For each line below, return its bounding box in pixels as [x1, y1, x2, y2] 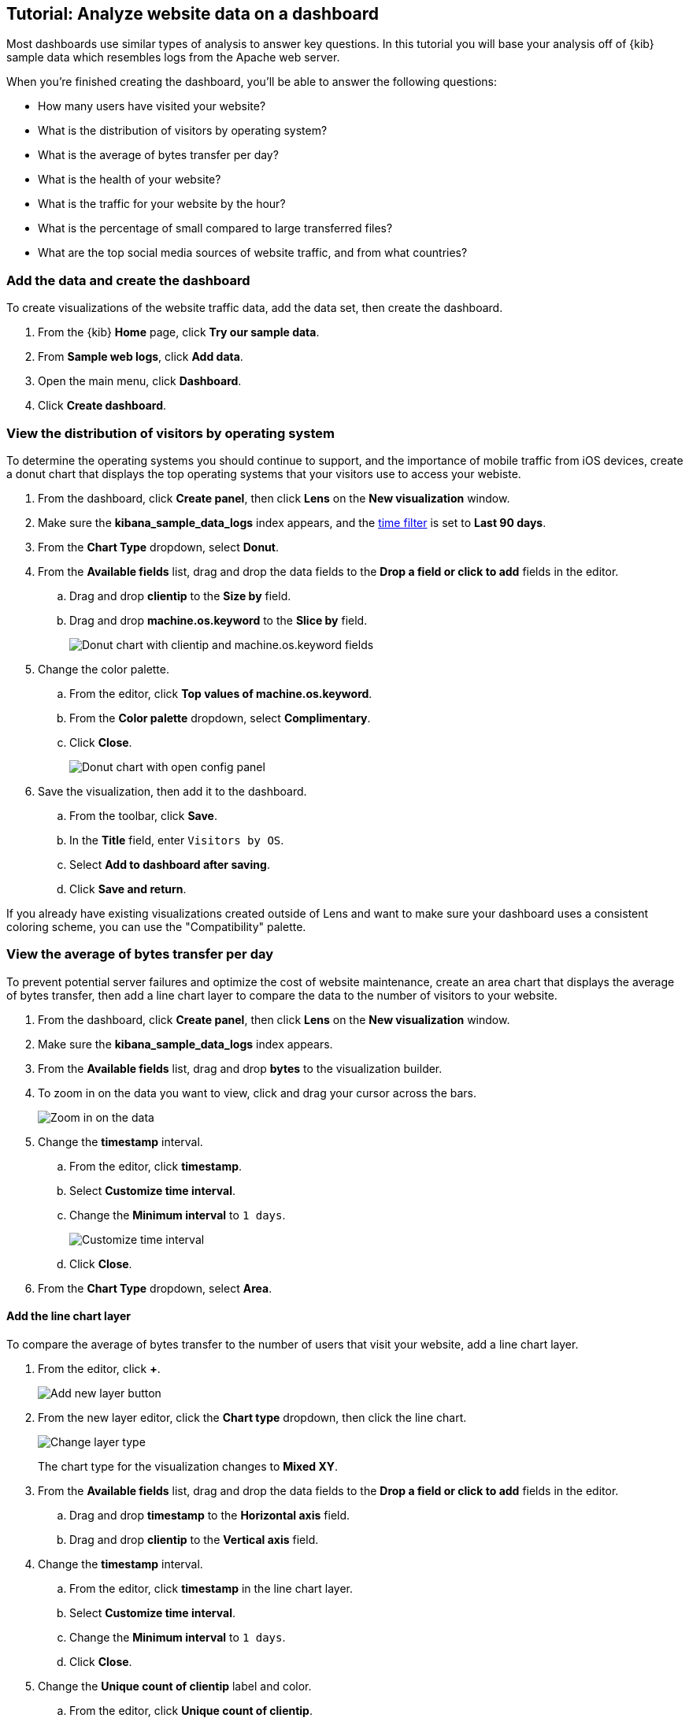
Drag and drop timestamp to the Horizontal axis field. [69, 1508, 350, 1522]
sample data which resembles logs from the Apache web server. [6, 50, 340, 65]
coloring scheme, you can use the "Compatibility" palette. [6, 919, 306, 933]
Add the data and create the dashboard [6, 272, 250, 288]
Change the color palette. [38, 662, 170, 676]
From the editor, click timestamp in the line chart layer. [69, 1581, 354, 1595]
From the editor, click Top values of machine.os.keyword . [69, 686, 372, 700]
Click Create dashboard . [38, 399, 167, 413]
